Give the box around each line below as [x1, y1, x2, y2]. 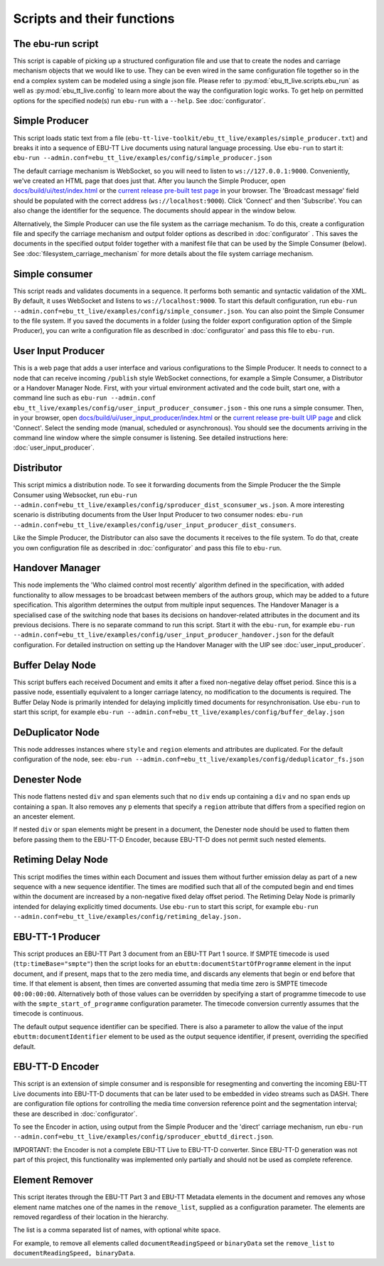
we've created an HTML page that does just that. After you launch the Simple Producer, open [13, 176, 286, 185]
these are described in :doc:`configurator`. [13, 1110, 138, 1118]
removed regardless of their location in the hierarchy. [13, 1213, 169, 1221]
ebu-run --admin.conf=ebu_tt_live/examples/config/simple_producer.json [13, 154, 272, 162]
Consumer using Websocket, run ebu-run [13, 491, 138, 499]
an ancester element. [13, 812, 75, 821]
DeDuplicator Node [13, 726, 100, 738]
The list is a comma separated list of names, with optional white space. [13, 1225, 221, 1234]
